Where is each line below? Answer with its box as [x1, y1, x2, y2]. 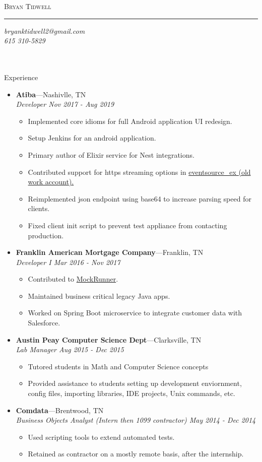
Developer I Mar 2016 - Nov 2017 [16, 256, 120, 267]
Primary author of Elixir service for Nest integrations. [28, 149, 194, 160]
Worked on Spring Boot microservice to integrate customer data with [28, 307, 242, 318]
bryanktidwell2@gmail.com [4, 25, 85, 36]
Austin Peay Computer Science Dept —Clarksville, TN [16, 334, 202, 345]
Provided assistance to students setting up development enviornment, [28, 378, 242, 388]
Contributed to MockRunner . [28, 274, 118, 284]
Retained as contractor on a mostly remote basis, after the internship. [28, 448, 244, 459]
